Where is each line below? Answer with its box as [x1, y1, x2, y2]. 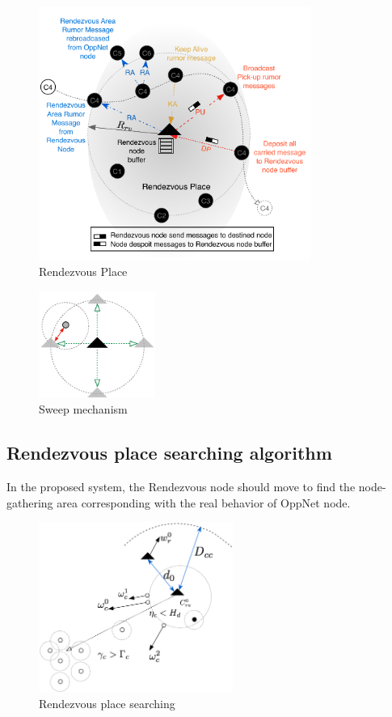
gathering [6, 494, 53, 511]
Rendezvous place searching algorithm [6, 440, 332, 465]
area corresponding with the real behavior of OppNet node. [57, 494, 351, 511]
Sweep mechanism [39, 401, 128, 418]
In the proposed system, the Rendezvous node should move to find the [6, 478, 356, 495]
